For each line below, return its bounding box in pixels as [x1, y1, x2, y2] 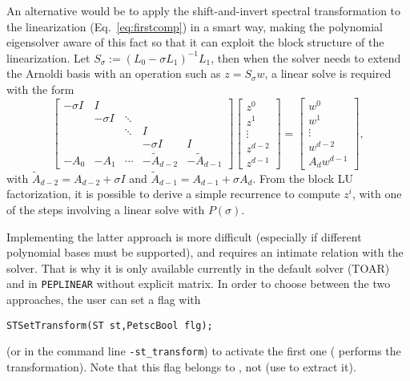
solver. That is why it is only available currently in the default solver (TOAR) [6, 259, 390, 276]
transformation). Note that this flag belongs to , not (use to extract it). [6, 358, 356, 375]
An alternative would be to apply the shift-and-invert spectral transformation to [6, 2, 401, 18]
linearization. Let [6, 49, 90, 66]
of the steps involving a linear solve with [6, 201, 205, 217]
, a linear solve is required [264, 65, 392, 82]
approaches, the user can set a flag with [6, 290, 201, 307]
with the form [6, 80, 74, 97]
